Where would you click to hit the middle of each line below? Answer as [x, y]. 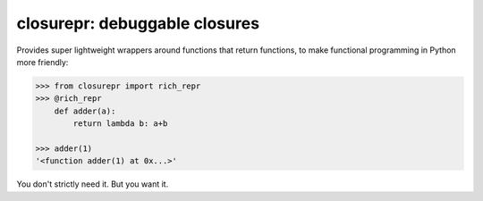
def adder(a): [85, 111]
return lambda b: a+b [120, 124]
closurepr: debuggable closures [138, 23]
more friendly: [42, 62]
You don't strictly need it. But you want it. [93, 184]
